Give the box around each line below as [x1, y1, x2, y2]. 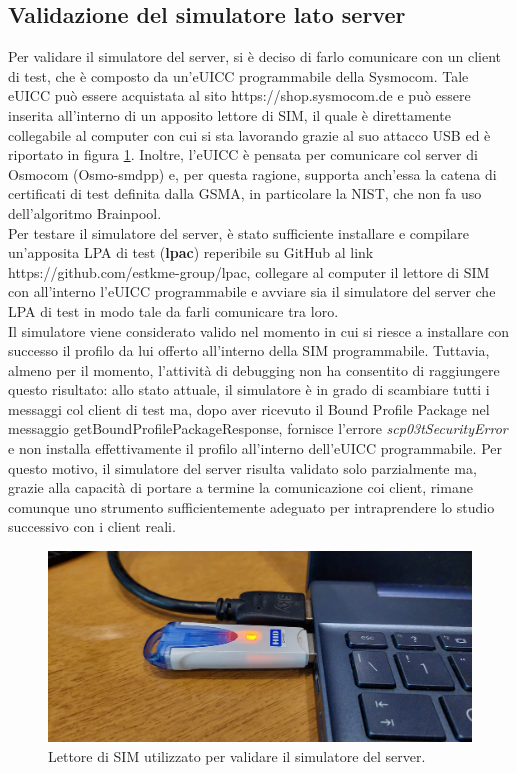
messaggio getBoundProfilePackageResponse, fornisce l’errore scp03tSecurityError [8, 418, 508, 439]
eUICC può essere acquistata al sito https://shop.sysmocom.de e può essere [8, 85, 471, 106]
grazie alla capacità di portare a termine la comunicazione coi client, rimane [8, 477, 473, 498]
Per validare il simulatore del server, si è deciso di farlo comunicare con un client [8, 46, 502, 67]
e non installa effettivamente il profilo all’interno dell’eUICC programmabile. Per [8, 438, 502, 459]
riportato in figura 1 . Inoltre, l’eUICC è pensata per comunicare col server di [8, 144, 478, 165]
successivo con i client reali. [8, 516, 176, 537]
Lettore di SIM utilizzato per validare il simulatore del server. [48, 745, 426, 766]
